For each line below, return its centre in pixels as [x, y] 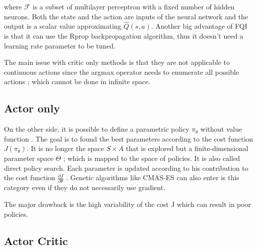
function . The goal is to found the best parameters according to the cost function [129, 138]
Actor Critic [36, 240]
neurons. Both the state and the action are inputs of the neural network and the [126, 16]
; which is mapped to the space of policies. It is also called [152, 158]
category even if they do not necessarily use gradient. [85, 187]
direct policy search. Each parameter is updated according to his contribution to [126, 168]
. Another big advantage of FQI [199, 26]
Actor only [32, 108]
